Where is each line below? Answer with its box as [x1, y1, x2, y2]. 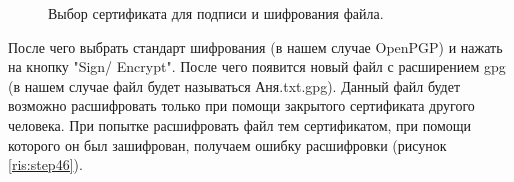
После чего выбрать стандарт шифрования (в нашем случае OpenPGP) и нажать [8, 36, 503, 57]
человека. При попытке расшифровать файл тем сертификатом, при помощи [8, 114, 472, 135]
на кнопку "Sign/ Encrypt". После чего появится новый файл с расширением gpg [8, 56, 506, 77]
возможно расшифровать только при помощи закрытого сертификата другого [8, 95, 475, 116]
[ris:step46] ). [8, 154, 83, 175]
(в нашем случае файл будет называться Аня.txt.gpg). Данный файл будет [8, 75, 461, 96]
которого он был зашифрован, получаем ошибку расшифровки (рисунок [8, 134, 447, 155]
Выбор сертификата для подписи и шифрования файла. [48, 3, 384, 23]
